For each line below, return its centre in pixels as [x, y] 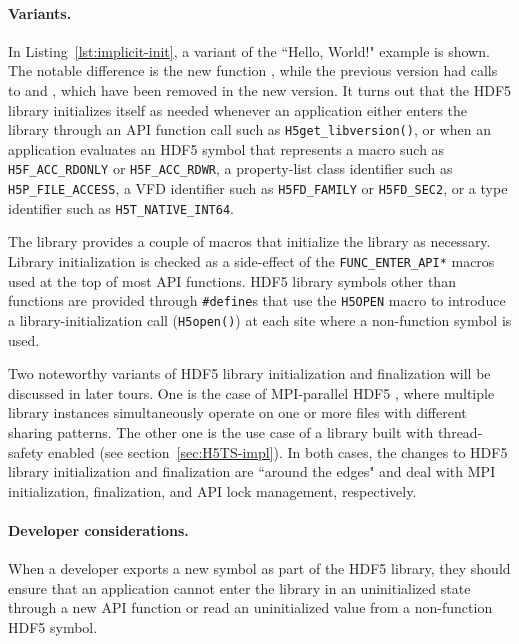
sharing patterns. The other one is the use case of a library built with [221, 431]
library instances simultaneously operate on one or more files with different [237, 412]
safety [26, 451]
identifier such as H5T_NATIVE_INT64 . [121, 207]
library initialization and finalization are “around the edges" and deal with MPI [252, 471]
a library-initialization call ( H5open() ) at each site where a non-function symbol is [260, 319]
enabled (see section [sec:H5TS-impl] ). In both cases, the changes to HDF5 [278, 451]
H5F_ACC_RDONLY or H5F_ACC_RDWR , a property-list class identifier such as [230, 168]
